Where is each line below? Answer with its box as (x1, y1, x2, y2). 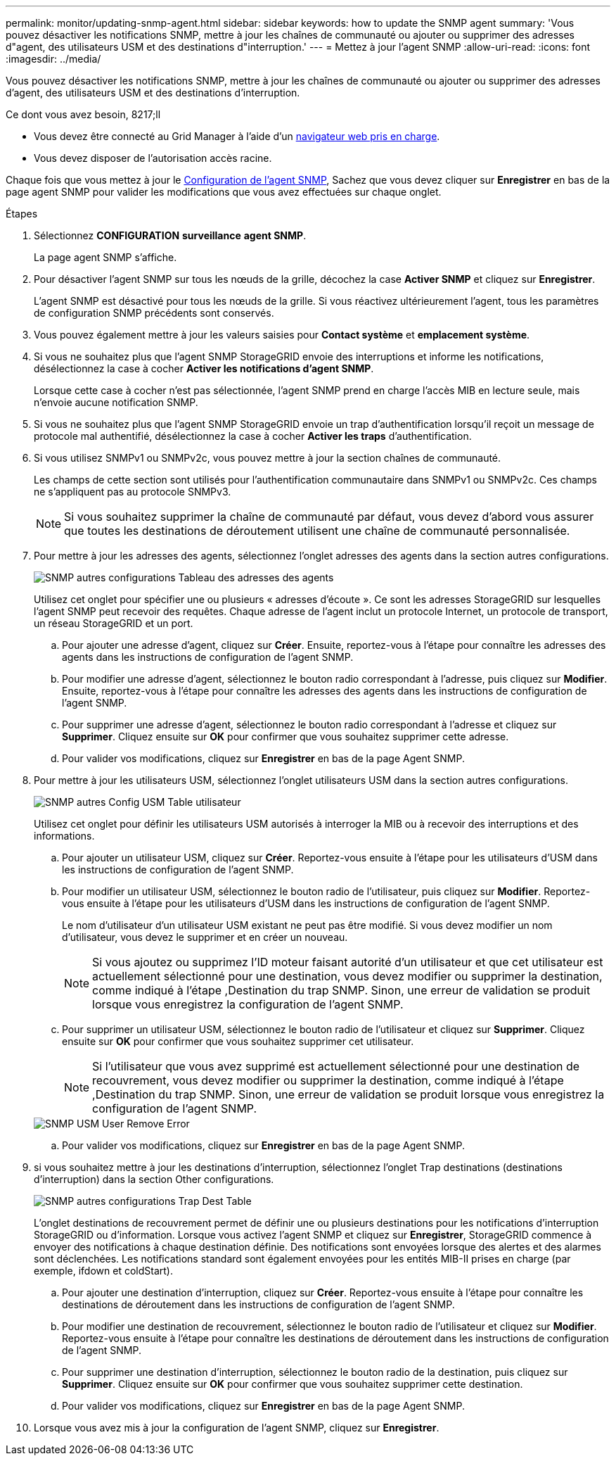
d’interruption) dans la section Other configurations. (34, 1173, 274, 1185)
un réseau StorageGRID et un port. (34, 617, 193, 629)
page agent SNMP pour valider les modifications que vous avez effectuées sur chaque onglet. (6, 186, 442, 198)
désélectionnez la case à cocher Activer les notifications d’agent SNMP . (34, 362, 374, 374)
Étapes (6, 208, 38, 220)
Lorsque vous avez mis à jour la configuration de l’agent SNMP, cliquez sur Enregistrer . (34, 1422, 439, 1434)
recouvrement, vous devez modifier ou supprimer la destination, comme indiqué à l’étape (92, 1073, 564, 1087)
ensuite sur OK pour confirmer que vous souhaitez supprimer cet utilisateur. (62, 1035, 414, 1047)
